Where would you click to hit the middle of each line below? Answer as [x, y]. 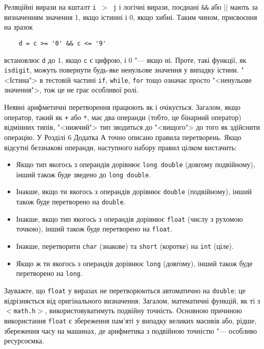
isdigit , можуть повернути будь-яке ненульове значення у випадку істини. [122, 70]
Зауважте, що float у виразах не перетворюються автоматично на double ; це [125, 290]
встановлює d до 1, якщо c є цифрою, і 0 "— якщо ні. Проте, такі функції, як [125, 60]
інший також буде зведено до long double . [83, 174]
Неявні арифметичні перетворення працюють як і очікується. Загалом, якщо [122, 107]
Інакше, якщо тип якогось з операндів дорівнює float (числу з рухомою [129, 218]
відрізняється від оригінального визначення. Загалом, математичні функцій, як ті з [132, 300]
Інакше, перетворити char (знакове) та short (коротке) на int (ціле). [125, 246]
